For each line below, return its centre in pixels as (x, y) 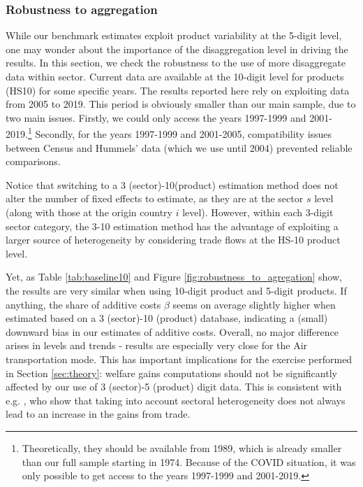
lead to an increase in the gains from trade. (98, 414)
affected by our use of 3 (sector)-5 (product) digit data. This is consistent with (174, 387)
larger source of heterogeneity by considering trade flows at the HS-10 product (173, 240)
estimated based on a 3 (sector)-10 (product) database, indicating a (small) (167, 318)
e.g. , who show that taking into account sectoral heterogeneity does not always (176, 400)
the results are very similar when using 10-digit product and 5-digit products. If (176, 290)
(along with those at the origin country (89, 212)
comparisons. (33, 161)
